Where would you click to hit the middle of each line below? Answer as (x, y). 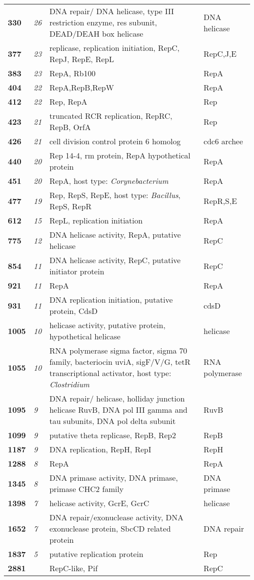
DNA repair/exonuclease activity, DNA (116, 517)
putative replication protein (96, 554)
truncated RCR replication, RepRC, (111, 116)
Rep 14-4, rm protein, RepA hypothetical (120, 155)
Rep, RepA (68, 101)
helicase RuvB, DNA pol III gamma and (118, 410)
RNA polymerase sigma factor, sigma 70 (118, 350)
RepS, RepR (71, 206)
